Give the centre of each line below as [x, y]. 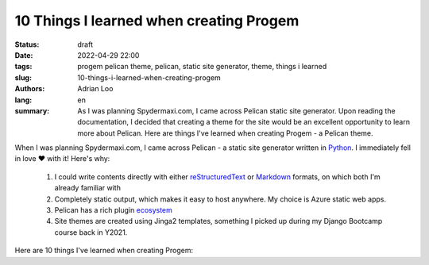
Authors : [30, 89]
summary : [32, 110]
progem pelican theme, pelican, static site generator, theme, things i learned [202, 67]
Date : [24, 55]
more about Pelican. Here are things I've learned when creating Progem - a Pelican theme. [225, 133]
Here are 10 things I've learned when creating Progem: [104, 251]
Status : [27, 44]
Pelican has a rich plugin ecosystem [113, 210]
